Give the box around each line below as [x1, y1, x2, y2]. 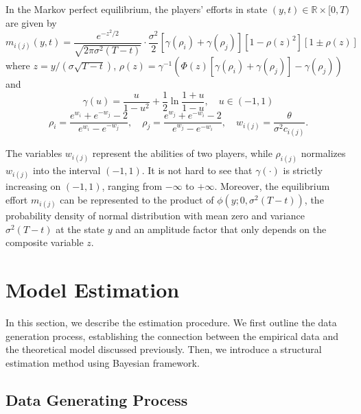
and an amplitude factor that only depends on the [115, 221, 327, 236]
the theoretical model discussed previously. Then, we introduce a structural [5, 342, 322, 356]
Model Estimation [5, 276, 180, 304]
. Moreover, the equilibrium [214, 179, 330, 193]
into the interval [33, 163, 101, 178]
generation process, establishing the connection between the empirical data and [5, 328, 338, 343]
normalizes [301, 146, 346, 160]
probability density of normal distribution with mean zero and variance [5, 208, 305, 223]
